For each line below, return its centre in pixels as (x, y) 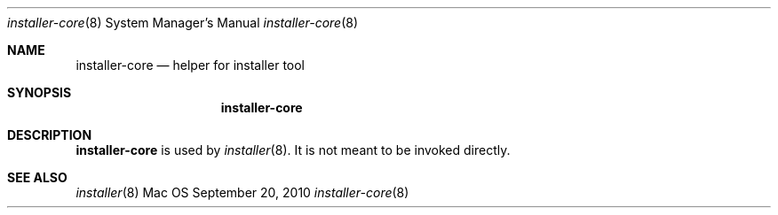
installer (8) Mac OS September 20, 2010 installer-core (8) (242, 192)
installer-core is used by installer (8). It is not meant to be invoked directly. (293, 150)
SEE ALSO (37, 177)
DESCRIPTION (50, 135)
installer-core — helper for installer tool (191, 65)
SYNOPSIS (40, 92)
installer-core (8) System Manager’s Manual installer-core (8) (183, 23)
